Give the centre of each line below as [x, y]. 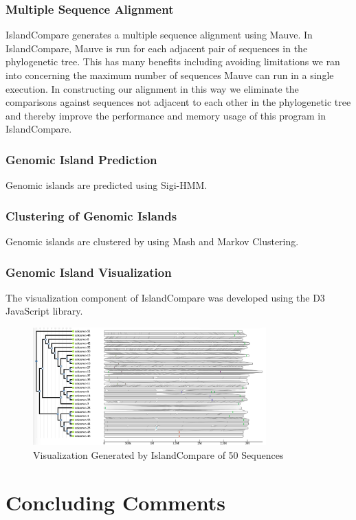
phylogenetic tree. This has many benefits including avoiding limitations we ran [173, 61]
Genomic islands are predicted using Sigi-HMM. [107, 185]
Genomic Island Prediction [81, 159]
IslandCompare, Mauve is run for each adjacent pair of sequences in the [157, 48]
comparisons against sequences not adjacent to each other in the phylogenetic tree [178, 102]
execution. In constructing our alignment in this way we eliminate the [152, 88]
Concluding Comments [115, 502]
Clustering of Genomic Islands [91, 215]
